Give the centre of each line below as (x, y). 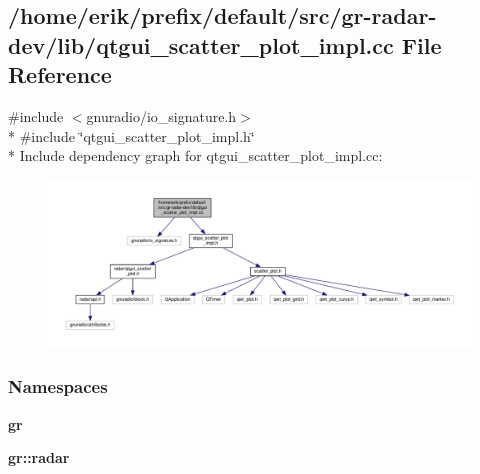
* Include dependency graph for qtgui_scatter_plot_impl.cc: (195, 155)
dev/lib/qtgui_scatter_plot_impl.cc (201, 44)
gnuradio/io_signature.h (161, 115)
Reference (60, 74)
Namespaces (58, 386)
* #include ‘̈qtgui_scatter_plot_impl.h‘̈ (131, 135)
